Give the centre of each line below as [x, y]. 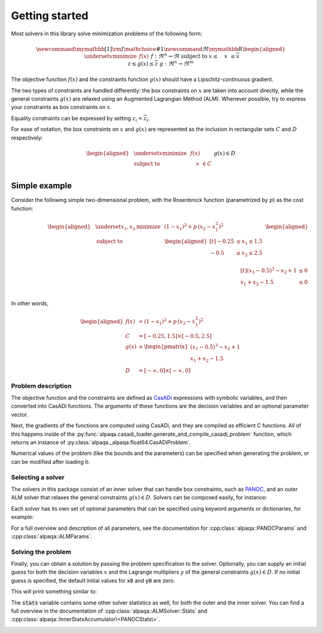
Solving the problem [41, 551]
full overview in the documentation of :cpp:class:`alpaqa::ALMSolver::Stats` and [109, 611]
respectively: [27, 137]
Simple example [42, 186]
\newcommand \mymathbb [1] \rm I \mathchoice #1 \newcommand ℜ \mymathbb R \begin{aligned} [161, 49]
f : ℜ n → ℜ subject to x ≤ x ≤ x [195, 56]
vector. [20, 414]
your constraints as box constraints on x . [61, 107]
